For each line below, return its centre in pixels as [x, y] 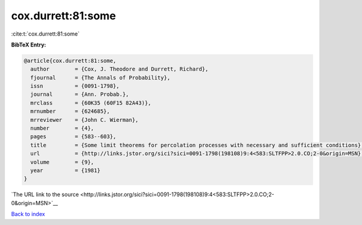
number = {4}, [62, 128]
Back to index [28, 214]
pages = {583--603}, [74, 137]
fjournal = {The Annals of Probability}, [100, 78]
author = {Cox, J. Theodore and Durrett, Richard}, [119, 69]
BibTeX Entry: [29, 45]
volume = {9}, [62, 162]
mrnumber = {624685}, [70, 111]
